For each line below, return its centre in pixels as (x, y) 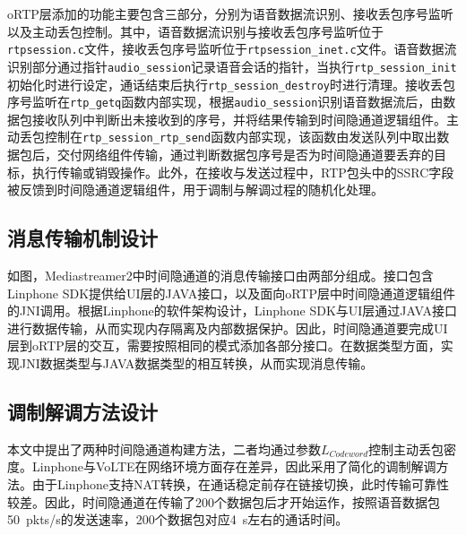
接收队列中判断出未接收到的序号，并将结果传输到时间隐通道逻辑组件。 (239, 119)
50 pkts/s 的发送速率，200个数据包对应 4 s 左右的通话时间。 (178, 519)
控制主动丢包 (406, 449)
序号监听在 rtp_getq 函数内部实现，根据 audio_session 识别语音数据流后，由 (225, 102)
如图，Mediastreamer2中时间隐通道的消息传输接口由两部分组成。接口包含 (220, 276)
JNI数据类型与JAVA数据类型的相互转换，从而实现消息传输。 (196, 363)
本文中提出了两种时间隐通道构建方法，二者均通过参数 (164, 449)
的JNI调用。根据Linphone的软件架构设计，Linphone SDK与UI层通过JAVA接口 (232, 311)
